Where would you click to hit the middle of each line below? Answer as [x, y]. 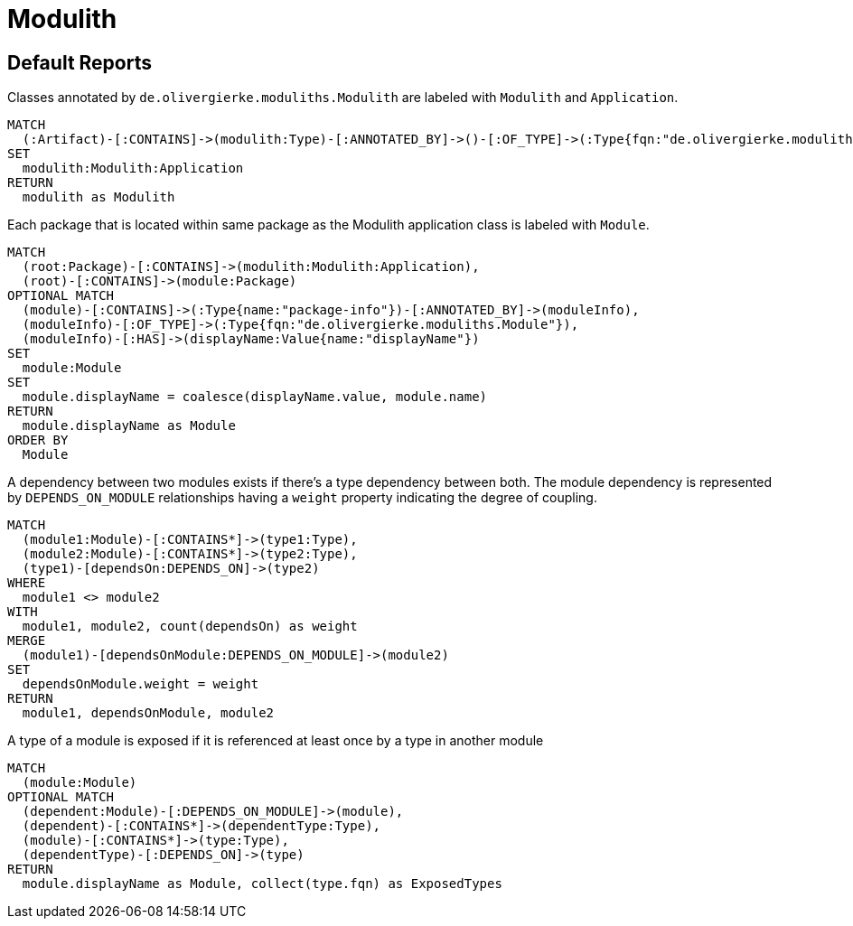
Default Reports [80, 62]
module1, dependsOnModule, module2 [148, 713]
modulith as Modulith [98, 197]
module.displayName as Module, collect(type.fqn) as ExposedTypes [262, 884]
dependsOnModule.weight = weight [141, 684]
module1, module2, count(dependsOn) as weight [190, 627]
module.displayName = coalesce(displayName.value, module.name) [255, 397]
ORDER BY [38, 440]
